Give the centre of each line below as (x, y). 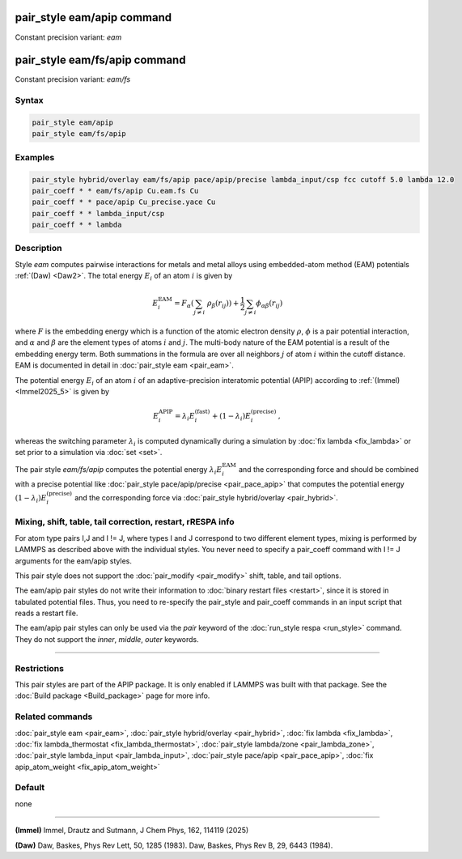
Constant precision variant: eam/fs (73, 79)
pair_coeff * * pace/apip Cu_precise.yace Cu (124, 202)
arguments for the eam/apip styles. (74, 561)
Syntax (29, 100)
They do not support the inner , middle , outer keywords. (107, 639)
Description (38, 249)
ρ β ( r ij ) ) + (223, 304)
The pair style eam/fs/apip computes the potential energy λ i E (119, 470)
